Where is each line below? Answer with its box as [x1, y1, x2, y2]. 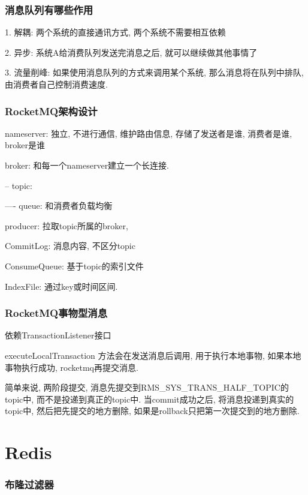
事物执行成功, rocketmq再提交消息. [5, 361, 138, 373]
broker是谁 [5, 139, 45, 151]
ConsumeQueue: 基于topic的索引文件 [5, 259, 144, 272]
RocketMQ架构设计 [5, 103, 98, 118]
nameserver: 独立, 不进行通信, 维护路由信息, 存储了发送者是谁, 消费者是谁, [5, 127, 292, 139]
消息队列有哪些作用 [5, 2, 93, 17]
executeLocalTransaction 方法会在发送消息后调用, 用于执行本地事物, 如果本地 [5, 349, 301, 361]
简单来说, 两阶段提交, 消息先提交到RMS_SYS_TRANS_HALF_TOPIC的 [5, 381, 289, 394]
